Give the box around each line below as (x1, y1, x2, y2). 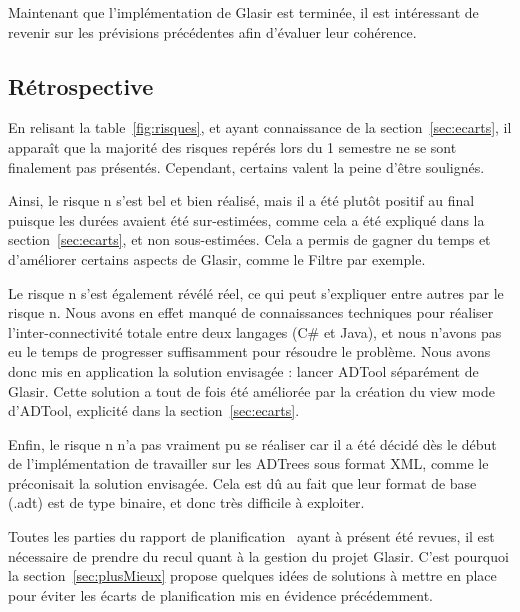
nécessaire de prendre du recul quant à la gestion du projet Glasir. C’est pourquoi (8, 545, 509, 566)
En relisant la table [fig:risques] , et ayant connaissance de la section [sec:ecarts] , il (8, 117, 512, 138)
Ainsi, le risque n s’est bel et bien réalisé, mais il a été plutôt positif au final (8, 190, 475, 211)
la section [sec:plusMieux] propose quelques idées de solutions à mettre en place (8, 565, 497, 586)
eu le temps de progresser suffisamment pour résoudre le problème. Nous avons (8, 341, 491, 362)
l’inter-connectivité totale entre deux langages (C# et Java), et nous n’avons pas (8, 321, 502, 342)
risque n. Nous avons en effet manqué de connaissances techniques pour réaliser (8, 302, 494, 323)
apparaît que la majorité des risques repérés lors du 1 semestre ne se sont (8, 136, 457, 157)
